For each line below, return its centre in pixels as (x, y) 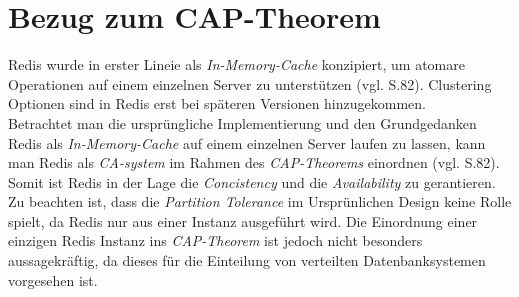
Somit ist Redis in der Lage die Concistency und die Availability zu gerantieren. (252, 181)
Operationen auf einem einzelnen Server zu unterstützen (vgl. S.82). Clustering (250, 83)
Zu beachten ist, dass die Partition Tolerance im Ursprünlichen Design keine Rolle (260, 201)
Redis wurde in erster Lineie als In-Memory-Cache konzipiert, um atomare (236, 64)
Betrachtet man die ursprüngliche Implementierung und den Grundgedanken (242, 122)
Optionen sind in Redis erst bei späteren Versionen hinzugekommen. (217, 103)
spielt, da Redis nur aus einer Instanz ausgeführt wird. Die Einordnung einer (243, 220)
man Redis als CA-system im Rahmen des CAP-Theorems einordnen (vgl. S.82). (254, 162)
